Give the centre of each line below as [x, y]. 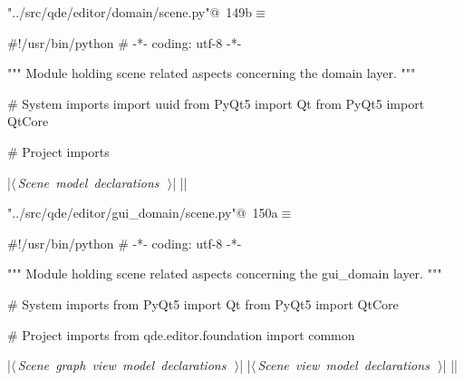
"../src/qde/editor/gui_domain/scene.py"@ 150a [143, 213]
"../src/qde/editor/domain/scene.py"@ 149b [130, 12]
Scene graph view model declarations [122, 365]
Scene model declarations [88, 182]
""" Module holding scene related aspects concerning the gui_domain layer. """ [225, 274]
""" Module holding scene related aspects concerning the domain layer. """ [212, 73]
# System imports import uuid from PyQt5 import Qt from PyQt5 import [216, 103]
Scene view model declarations [343, 365]
